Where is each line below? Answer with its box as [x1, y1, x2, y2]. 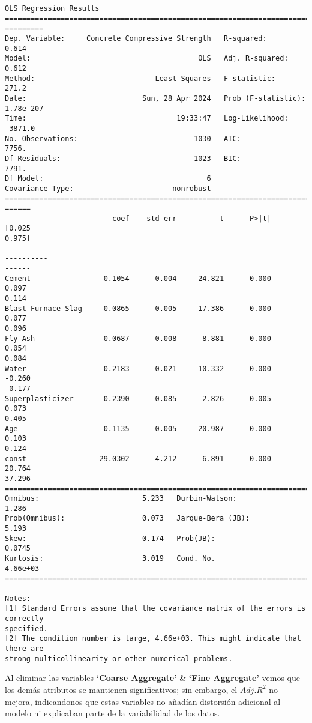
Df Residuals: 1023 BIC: [5, 154, 241, 163]
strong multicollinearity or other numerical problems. [5, 654, 233, 663]
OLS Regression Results [5, 4, 100, 13]
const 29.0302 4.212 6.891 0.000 [5, 454, 271, 463]
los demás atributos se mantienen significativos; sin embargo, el [5, 683, 238, 695]
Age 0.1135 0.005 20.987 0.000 [5, 424, 271, 433]
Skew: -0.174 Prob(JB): [5, 534, 215, 543]
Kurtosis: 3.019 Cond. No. [5, 554, 215, 563]
